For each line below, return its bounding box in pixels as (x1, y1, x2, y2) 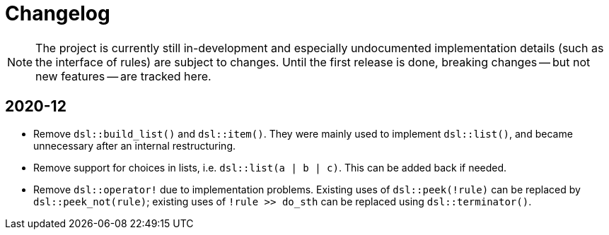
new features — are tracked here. (35, 68, 211, 83)
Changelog (5, 1, 110, 25)
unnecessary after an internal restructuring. (33, 139, 236, 152)
